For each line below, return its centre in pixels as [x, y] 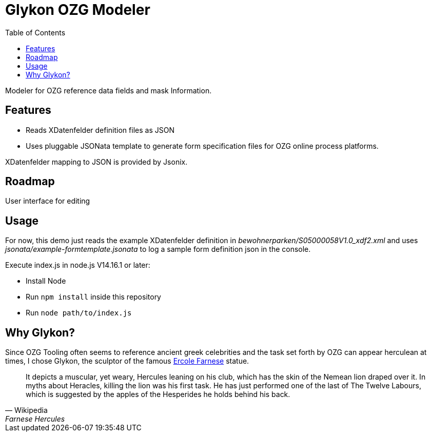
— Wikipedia [26, 410]
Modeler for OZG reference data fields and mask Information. [109, 90]
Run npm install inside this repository [93, 297]
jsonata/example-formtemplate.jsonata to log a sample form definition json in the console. [158, 249]
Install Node [46, 281]
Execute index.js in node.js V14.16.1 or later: [78, 265]
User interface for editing [48, 201]
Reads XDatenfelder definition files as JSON [100, 130]
